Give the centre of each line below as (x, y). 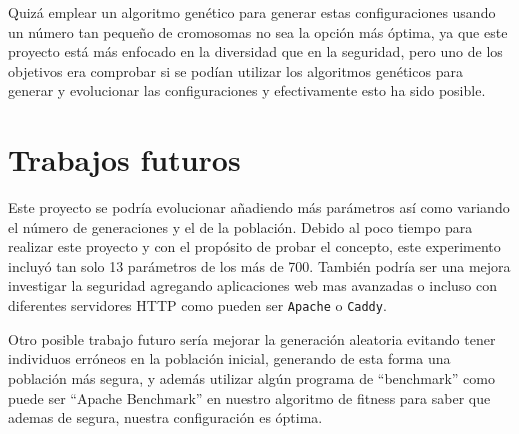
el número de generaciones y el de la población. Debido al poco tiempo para (240, 226)
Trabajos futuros (124, 159)
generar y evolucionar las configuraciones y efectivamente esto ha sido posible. (247, 90)
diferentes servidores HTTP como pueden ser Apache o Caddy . (197, 305)
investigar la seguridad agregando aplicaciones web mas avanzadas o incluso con (252, 285)
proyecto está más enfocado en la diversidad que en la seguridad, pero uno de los (255, 51)
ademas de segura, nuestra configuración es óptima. (165, 417)
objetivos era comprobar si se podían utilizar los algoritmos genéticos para (235, 70)
